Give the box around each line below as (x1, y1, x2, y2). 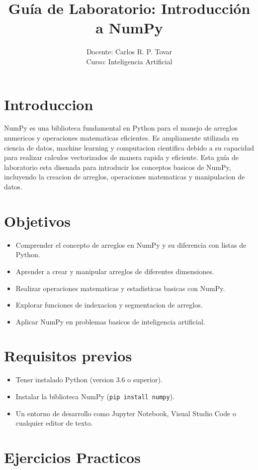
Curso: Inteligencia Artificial (86, 56, 172, 66)
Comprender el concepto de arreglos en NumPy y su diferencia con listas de (15, 239, 247, 250)
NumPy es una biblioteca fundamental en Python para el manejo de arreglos (4, 123, 238, 133)
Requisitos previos (4, 345, 132, 366)
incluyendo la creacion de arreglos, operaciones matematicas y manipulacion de (4, 171, 245, 182)
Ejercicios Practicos (4, 447, 141, 468)
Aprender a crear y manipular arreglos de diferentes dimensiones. (15, 266, 214, 276)
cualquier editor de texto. (15, 418, 93, 428)
